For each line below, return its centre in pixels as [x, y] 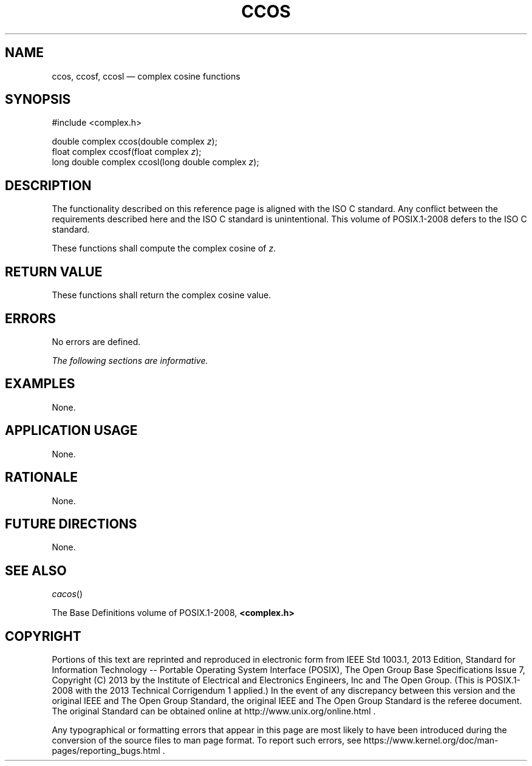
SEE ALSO [36, 570]
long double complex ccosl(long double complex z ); [155, 162]
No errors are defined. [96, 341]
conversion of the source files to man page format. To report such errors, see [206, 740]
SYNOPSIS [38, 100]
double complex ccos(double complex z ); [135, 142]
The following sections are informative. [130, 360]
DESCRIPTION [48, 185]
